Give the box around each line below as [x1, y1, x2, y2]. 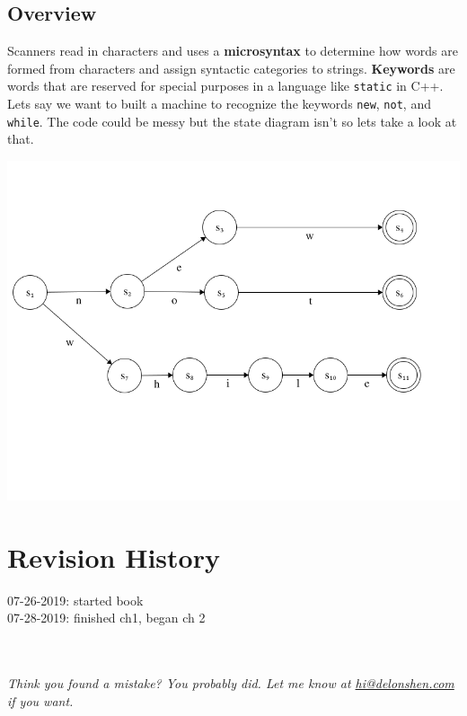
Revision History [7, 538, 220, 575]
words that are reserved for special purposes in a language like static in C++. [7, 76, 444, 95]
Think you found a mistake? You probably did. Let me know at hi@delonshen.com [7, 674, 454, 693]
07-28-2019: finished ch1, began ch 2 [7, 608, 206, 627]
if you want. [7, 691, 74, 710]
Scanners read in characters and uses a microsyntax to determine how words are [7, 41, 458, 60]
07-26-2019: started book [7, 590, 144, 609]
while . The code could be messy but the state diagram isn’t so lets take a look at [7, 111, 457, 130]
